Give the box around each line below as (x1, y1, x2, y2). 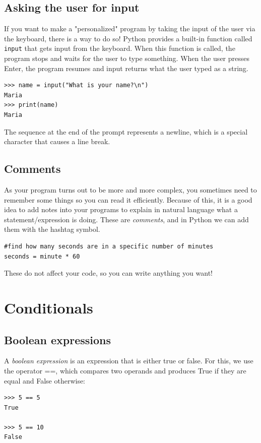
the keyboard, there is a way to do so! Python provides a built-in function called (4, 33, 252, 43)
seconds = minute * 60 (4, 252, 80, 260)
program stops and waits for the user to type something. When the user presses (4, 53, 250, 64)
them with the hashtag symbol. (4, 224, 100, 234)
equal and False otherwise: (4, 375, 85, 386)
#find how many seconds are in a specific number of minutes (4, 242, 214, 250)
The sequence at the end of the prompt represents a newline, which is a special (4, 126, 248, 137)
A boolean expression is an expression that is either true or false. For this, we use (4, 355, 253, 366)
